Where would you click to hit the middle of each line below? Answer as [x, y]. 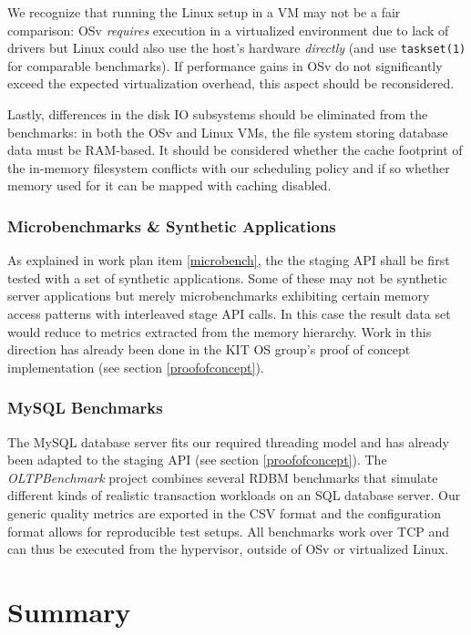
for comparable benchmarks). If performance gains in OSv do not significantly [225, 65]
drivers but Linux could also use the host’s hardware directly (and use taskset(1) [237, 48]
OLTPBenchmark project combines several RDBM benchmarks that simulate [223, 477]
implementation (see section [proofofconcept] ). [136, 367]
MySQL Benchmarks [85, 408]
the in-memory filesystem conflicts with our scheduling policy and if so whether [229, 167]
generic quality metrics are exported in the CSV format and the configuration [224, 512]
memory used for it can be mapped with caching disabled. [169, 185]
